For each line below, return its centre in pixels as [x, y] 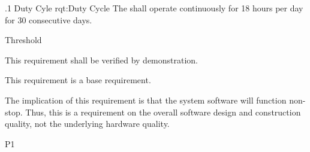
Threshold [23, 40]
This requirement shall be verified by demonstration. [102, 60]
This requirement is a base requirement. [78, 80]
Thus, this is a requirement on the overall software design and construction [163, 112]
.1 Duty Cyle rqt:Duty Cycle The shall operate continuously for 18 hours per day [154, 8]
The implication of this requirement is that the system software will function [146, 100]
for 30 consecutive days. [49, 19]
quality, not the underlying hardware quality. [87, 124]
